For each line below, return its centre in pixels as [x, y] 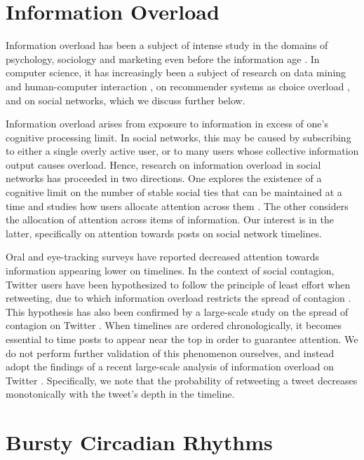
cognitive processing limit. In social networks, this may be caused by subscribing [178, 137]
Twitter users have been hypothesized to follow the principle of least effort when [178, 284]
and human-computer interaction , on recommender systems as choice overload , [178, 86]
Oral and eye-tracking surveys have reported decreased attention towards [163, 257]
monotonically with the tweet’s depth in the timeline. [120, 394]
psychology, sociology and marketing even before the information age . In [163, 58]
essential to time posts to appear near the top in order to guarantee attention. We [182, 339]
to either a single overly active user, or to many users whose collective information [182, 151]
